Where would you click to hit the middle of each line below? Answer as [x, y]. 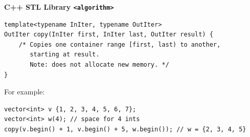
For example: [25, 92]
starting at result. [65, 55]
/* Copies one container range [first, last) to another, [120, 44]
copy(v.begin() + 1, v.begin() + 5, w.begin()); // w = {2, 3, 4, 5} [125, 129]
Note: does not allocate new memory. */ [100, 65]
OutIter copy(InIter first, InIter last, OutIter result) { [109, 35]
